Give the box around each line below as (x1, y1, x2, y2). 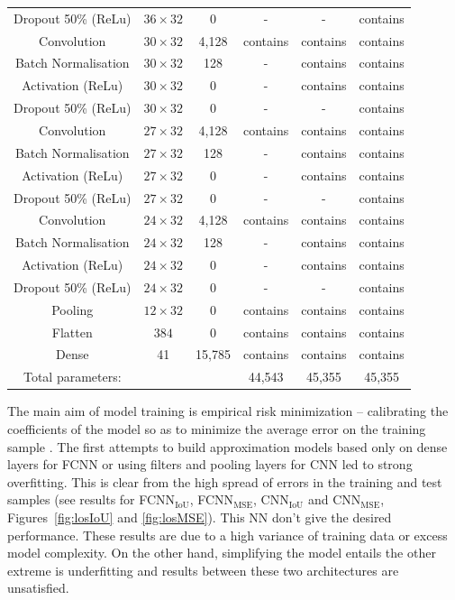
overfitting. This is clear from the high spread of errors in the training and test (7, 472, 442, 491)
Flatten (51, 322, 93, 341)
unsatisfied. (7, 578, 69, 597)
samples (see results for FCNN (7, 490, 176, 509)
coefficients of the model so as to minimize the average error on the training (7, 419, 426, 438)
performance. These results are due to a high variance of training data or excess (7, 525, 448, 544)
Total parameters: (23, 367, 122, 386)
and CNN (307, 490, 361, 509)
